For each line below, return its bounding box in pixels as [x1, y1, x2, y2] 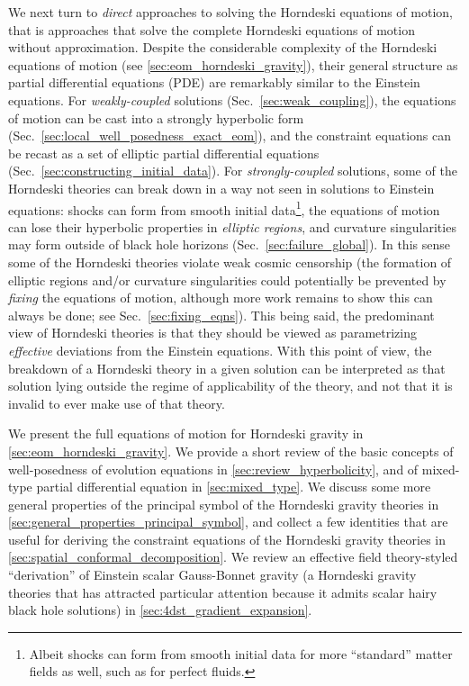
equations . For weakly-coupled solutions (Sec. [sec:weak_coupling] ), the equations [8, 90, 456, 109]
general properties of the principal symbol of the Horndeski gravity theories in [8, 494, 439, 513]
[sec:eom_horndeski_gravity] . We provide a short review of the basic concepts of [8, 441, 454, 460]
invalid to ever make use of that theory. [8, 393, 225, 412]
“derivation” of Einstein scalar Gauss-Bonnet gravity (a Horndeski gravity [8, 565, 417, 584]
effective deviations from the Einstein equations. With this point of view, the [8, 340, 432, 359]
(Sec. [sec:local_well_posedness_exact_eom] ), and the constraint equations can [8, 126, 452, 145]
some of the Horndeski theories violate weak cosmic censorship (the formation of [8, 252, 452, 271]
